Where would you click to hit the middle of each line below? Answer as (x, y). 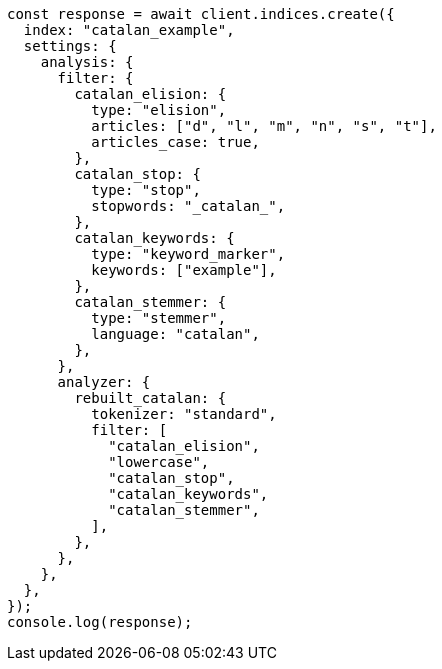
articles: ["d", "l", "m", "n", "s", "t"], (264, 126)
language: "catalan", (175, 334)
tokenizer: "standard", (184, 414)
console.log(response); (100, 622)
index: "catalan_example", (129, 30)
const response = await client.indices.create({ (201, 14)
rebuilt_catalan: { (150, 398)
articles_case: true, (175, 142)
